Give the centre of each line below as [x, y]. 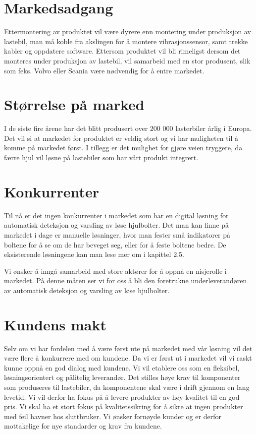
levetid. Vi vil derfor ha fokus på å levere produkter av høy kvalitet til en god [122, 397]
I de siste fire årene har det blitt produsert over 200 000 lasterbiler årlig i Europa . [128, 128]
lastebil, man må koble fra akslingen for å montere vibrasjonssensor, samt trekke [126, 41]
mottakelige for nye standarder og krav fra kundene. [83, 426]
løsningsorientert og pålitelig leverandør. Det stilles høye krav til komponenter [122, 377]
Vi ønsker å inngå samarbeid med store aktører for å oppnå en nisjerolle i [115, 271]
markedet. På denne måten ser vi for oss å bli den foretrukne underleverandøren [126, 280]
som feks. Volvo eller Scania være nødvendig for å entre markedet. [104, 70]
